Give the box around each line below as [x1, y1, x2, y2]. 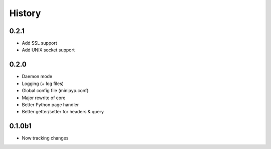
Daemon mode [22, 73, 53, 80]
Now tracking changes [22, 135, 69, 141]
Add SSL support [22, 40, 57, 46]
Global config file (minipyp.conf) [22, 88, 89, 94]
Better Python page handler [22, 101, 79, 108]
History [9, 8, 41, 19]
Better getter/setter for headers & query [22, 109, 104, 115]
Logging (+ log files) [22, 81, 64, 87]
